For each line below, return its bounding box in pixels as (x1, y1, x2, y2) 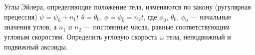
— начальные (190, 11, 232, 21)
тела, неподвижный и (166, 31, 231, 41)
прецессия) (4, 11, 37, 21)
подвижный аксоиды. (4, 41, 68, 51)
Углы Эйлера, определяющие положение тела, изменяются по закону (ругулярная (4, 1, 251, 11)
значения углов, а (4, 21, 57, 32)
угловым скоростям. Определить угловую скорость (4, 31, 158, 41)
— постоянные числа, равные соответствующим (83, 21, 230, 32)
